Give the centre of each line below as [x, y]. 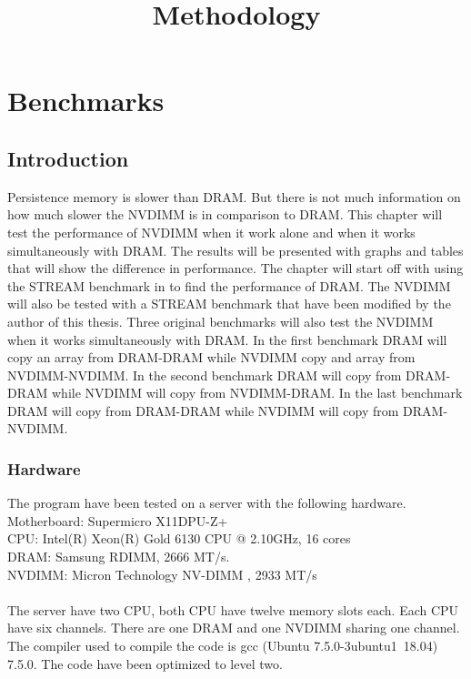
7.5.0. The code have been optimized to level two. [145, 663]
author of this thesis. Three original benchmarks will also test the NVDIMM [220, 321]
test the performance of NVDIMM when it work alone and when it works [211, 232]
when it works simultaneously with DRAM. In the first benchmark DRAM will [227, 339]
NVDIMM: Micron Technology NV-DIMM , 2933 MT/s [162, 574]
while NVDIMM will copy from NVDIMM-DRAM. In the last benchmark [257, 393]
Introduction [68, 158]
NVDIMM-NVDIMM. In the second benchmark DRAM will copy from [205, 375]
